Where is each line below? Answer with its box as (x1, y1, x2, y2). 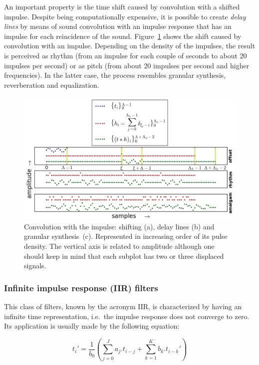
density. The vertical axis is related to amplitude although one (24, 241, 215, 251)
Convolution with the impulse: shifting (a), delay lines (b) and (24, 221, 215, 231)
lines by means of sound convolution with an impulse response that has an (4, 21, 232, 31)
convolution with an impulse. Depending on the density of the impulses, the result (4, 40, 256, 51)
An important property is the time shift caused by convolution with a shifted (4, 1, 240, 11)
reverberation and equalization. (4, 79, 99, 90)
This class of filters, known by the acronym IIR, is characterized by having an (4, 301, 242, 312)
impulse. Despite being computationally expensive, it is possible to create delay (4, 11, 246, 21)
